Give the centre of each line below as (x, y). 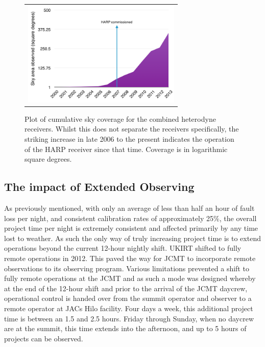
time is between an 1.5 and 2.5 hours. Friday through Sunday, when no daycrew (129, 318)
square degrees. (48, 159)
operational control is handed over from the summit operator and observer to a (128, 298)
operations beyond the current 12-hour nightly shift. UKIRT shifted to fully (123, 248)
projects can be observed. (44, 338)
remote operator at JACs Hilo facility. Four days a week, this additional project (129, 308)
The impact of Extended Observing (99, 187)
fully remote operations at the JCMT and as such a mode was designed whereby (130, 278)
